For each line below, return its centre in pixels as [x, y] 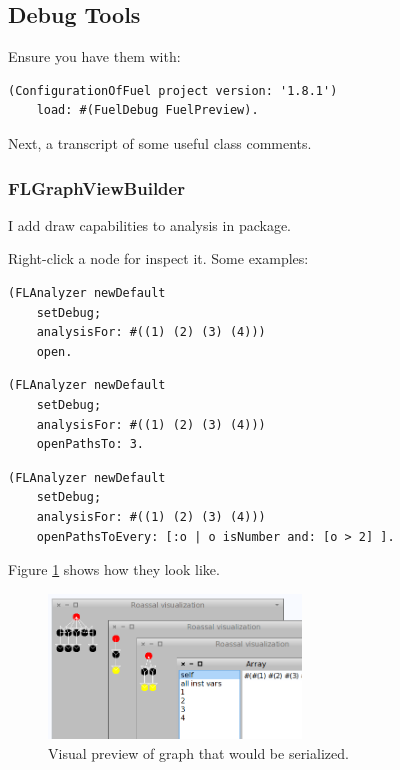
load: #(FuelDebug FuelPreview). [147, 110]
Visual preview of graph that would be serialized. [198, 752]
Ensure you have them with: [94, 56]
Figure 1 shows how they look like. [114, 569]
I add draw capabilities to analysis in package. [149, 224]
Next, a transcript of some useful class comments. [160, 142]
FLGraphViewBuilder [96, 187]
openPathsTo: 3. [90, 444]
